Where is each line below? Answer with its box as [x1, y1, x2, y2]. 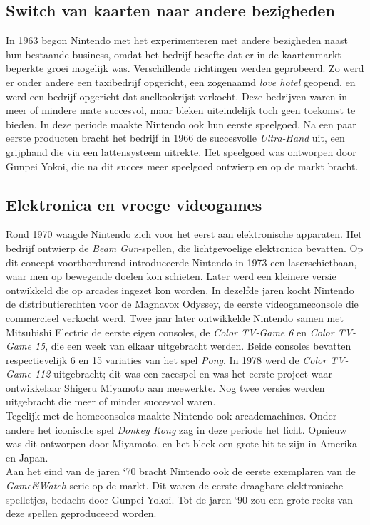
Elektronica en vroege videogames [6, 193, 262, 215]
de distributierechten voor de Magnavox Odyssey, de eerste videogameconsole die [6, 296, 359, 311]
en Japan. [6, 449, 48, 464]
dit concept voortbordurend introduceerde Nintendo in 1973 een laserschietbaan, [6, 254, 357, 269]
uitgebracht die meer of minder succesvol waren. [6, 394, 216, 409]
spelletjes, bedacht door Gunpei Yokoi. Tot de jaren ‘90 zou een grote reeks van [6, 492, 353, 506]
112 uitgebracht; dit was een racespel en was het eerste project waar [34, 366, 332, 381]
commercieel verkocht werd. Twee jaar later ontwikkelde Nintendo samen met [6, 310, 344, 325]
